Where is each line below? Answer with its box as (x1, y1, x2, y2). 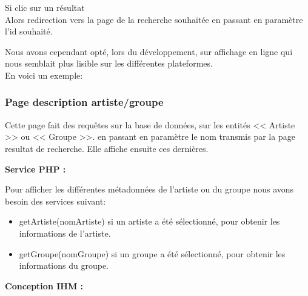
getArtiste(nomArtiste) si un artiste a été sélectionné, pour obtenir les (19, 215, 280, 228)
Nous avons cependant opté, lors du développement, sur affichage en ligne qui (5, 45, 293, 58)
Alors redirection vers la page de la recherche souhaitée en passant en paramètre (5, 13, 303, 25)
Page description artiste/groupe (5, 94, 164, 110)
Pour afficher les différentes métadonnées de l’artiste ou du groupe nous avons (5, 183, 294, 196)
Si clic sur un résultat (5, 1, 85, 13)
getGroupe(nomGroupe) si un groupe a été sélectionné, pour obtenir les (19, 247, 286, 260)
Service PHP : (5, 162, 66, 175)
